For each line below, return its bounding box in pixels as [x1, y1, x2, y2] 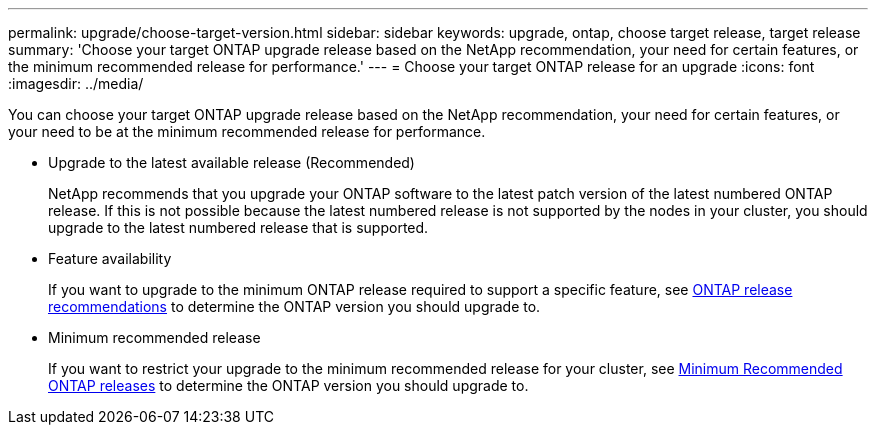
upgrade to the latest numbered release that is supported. [48, 219, 429, 236]
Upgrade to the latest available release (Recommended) [48, 154, 415, 171]
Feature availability [48, 250, 172, 267]
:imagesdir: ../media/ [8, 75, 144, 92]
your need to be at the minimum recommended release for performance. [8, 123, 486, 140]
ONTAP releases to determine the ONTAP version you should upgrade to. [48, 377, 529, 394]
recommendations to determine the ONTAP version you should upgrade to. [48, 298, 541, 315]
